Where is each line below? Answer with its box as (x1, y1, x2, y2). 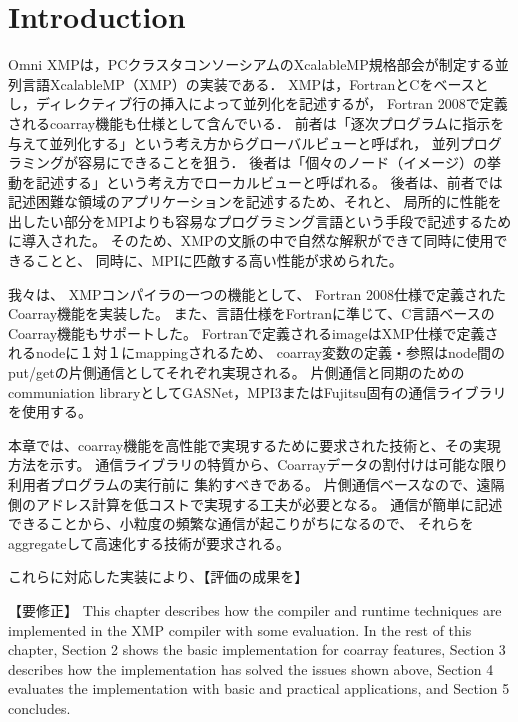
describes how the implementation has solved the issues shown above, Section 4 (8, 658, 494, 679)
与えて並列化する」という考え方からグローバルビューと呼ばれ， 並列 (8, 132, 460, 153)
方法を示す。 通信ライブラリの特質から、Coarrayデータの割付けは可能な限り (8, 454, 509, 475)
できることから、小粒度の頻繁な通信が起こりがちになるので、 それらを (8, 513, 474, 534)
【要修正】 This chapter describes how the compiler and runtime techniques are (8, 599, 502, 620)
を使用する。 (8, 401, 92, 422)
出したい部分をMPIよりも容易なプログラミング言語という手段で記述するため (8, 210, 512, 231)
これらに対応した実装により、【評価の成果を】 (8, 566, 309, 587)
